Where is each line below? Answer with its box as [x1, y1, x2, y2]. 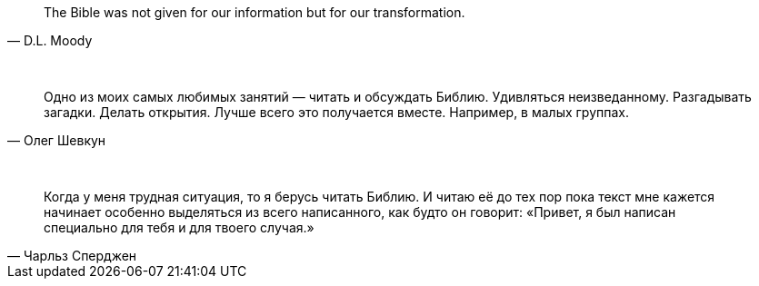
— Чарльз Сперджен [7, 248, 137, 263]
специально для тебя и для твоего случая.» [44, 220, 315, 235]
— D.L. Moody [7, 33, 93, 48]
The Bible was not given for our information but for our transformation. [44, 5, 465, 20]
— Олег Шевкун [7, 133, 106, 148]
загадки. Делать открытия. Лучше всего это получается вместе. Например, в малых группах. [44, 104, 630, 120]
